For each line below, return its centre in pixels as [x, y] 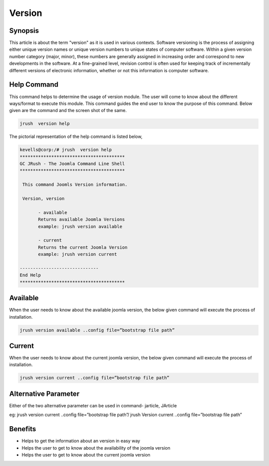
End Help [30, 275]
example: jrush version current [77, 254]
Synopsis [24, 31]
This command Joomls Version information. [75, 185]
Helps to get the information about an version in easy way [81, 441]
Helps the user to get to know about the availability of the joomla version [96, 448]
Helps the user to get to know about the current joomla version [86, 455]
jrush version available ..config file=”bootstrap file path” [97, 330]
